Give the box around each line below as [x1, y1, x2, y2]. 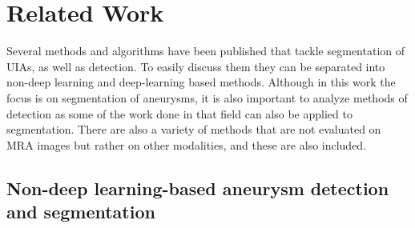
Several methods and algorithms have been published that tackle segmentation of [6, 42, 405, 59]
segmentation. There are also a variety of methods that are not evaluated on [6, 121, 381, 138]
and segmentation [6, 199, 155, 224]
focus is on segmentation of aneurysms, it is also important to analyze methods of [6, 89, 408, 106]
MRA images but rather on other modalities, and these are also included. [6, 136, 367, 153]
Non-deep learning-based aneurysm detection [6, 175, 389, 200]
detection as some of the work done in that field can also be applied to [6, 105, 353, 122]
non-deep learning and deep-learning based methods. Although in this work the [6, 74, 396, 90]
